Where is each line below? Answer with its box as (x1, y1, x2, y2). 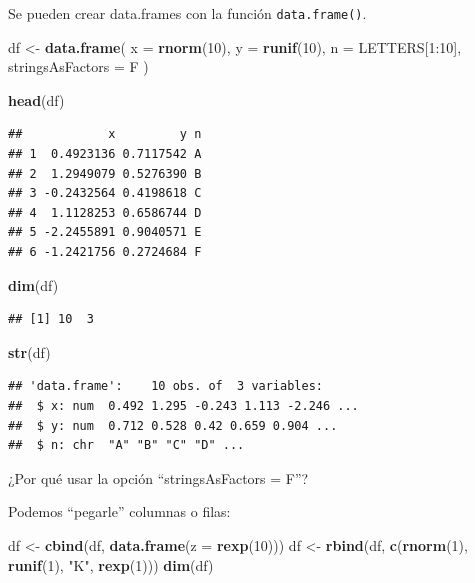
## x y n (8, 127, 202, 142)
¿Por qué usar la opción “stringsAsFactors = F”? (8, 467, 309, 488)
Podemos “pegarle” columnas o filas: (8, 501, 231, 522)
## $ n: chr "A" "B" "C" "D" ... (8, 438, 245, 453)
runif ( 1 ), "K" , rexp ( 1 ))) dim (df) (8, 554, 214, 575)
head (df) (8, 89, 65, 110)
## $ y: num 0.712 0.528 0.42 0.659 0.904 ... (8, 418, 338, 433)
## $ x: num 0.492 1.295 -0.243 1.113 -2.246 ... (8, 398, 359, 413)
